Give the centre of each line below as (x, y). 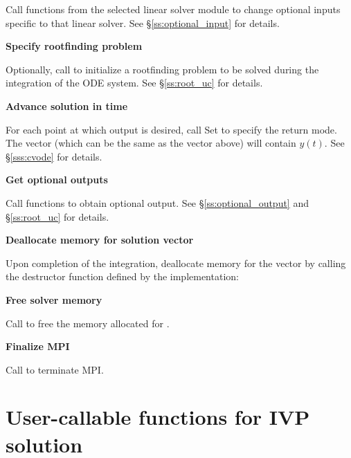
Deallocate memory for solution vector (100, 240)
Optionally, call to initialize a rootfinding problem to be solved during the (162, 69)
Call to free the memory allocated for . (88, 323)
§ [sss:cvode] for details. (54, 156)
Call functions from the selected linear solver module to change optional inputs (173, 9)
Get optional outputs (57, 180)
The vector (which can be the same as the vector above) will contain (151, 143)
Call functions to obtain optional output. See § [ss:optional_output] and (157, 202)
